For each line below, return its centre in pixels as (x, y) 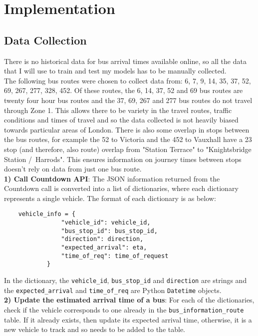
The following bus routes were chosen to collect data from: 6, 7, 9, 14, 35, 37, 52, (128, 80)
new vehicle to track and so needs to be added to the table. (95, 329)
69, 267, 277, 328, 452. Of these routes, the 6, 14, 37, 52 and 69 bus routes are (124, 90)
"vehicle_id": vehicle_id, (106, 223)
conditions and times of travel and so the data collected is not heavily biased (121, 120)
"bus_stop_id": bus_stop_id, (109, 231)
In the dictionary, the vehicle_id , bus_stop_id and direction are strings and (126, 280)
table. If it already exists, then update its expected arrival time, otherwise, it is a (128, 319)
